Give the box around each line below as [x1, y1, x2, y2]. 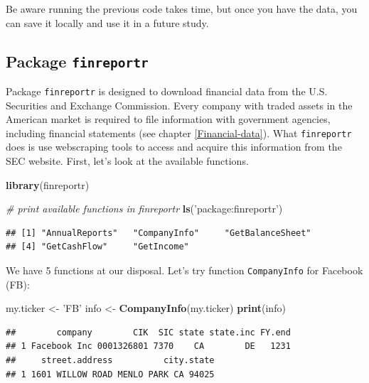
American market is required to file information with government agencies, [6, 112, 331, 126]
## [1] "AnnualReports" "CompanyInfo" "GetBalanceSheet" [6, 227, 311, 238]
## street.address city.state [6, 355, 215, 366]
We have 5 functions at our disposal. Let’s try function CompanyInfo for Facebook [6, 263, 363, 278]
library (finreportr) [6, 177, 90, 192]
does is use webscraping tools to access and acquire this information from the [6, 139, 342, 154]
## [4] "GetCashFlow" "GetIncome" [6, 242, 189, 252]
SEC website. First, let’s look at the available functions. [6, 153, 249, 168]
